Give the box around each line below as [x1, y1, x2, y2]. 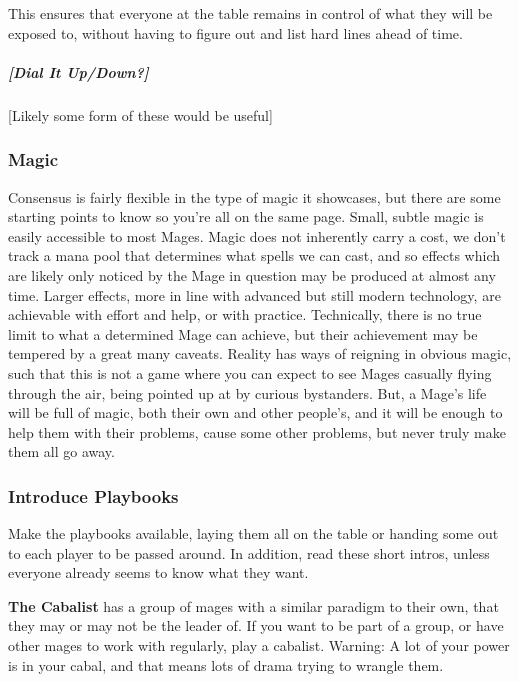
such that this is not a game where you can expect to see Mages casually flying [8, 362, 492, 383]
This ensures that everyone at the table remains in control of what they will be [8, 3, 493, 23]
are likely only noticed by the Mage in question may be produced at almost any [8, 264, 496, 285]
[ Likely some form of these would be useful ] [8, 104, 273, 125]
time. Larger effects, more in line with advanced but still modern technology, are [8, 284, 501, 305]
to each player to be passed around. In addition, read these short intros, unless [8, 542, 490, 563]
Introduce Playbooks [8, 483, 179, 508]
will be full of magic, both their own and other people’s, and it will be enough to [8, 402, 503, 423]
